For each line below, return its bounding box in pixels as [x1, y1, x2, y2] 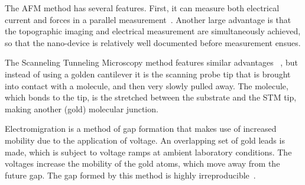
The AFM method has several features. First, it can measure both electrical [5, 2, 280, 14]
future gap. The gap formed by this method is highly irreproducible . [5, 168, 256, 181]
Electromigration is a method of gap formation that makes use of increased [5, 122, 277, 135]
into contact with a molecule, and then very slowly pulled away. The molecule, [5, 79, 288, 92]
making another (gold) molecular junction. [5, 102, 158, 115]
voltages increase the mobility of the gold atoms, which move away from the [5, 157, 280, 170]
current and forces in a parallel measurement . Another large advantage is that [5, 13, 291, 25]
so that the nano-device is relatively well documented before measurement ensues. [5, 36, 301, 48]
